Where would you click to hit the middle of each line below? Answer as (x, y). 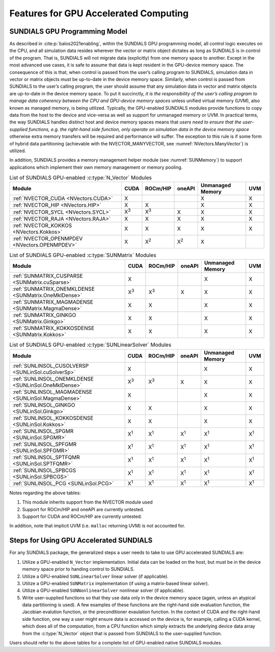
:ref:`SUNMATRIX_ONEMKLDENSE (54, 289)
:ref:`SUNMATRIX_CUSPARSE (48, 276)
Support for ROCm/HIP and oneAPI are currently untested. (83, 509)
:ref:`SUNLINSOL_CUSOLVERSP (51, 366)
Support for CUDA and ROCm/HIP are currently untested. (82, 517)
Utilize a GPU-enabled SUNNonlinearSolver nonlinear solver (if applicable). (103, 591)
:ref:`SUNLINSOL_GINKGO (44, 405)
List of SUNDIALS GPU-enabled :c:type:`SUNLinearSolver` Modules (90, 345)
